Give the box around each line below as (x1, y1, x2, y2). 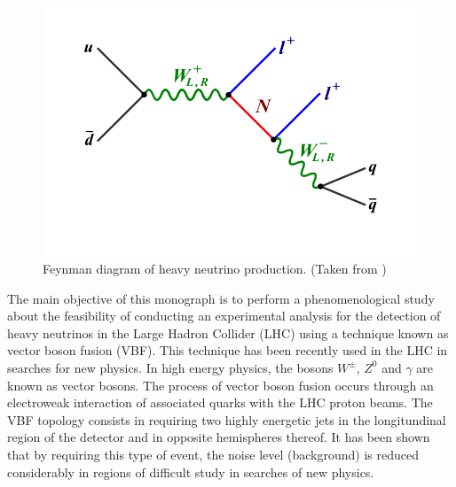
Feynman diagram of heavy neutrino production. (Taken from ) (43, 259, 387, 277)
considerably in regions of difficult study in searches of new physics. (7, 462, 374, 481)
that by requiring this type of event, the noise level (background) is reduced (7, 444, 419, 463)
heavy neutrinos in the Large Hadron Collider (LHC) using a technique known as (7, 323, 449, 342)
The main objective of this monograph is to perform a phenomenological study (7, 289, 435, 307)
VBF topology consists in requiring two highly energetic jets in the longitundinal (7, 410, 446, 429)
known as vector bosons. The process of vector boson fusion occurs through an (7, 375, 434, 394)
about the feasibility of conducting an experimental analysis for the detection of (7, 306, 441, 325)
